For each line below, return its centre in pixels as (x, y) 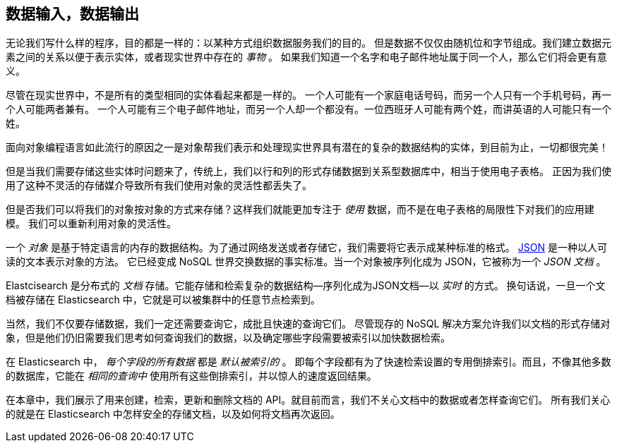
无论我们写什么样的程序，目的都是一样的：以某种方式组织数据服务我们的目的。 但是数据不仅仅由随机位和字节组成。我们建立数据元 (308, 43)
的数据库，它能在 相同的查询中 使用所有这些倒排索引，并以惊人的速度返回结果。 (191, 376)
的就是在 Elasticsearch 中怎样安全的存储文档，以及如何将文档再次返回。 (173, 414)
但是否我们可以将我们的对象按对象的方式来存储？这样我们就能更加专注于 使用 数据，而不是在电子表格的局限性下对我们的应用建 (300, 210)
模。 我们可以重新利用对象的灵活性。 (91, 224)
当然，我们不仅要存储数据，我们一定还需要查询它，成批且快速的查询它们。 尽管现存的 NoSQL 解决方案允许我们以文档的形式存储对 (308, 324)
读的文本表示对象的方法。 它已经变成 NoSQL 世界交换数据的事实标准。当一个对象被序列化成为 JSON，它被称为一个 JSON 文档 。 (306, 262)
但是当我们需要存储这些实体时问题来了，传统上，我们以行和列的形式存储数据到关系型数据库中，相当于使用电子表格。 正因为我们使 (308, 171)
